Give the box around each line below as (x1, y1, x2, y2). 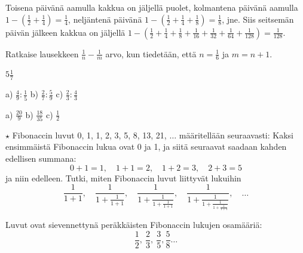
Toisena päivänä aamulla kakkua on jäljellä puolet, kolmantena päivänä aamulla (5, 1, 298, 13)
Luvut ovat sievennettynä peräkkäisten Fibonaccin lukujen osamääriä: (5, 218, 262, 231)
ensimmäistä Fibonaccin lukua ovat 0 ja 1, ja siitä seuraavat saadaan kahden (5, 140, 287, 153)
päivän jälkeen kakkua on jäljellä (5, 26, 126, 38)
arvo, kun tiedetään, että (105, 47, 197, 60)
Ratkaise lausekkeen (5, 47, 79, 60)
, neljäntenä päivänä (68, 13, 142, 25)
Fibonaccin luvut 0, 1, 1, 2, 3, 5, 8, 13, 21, (12, 128, 167, 141)
